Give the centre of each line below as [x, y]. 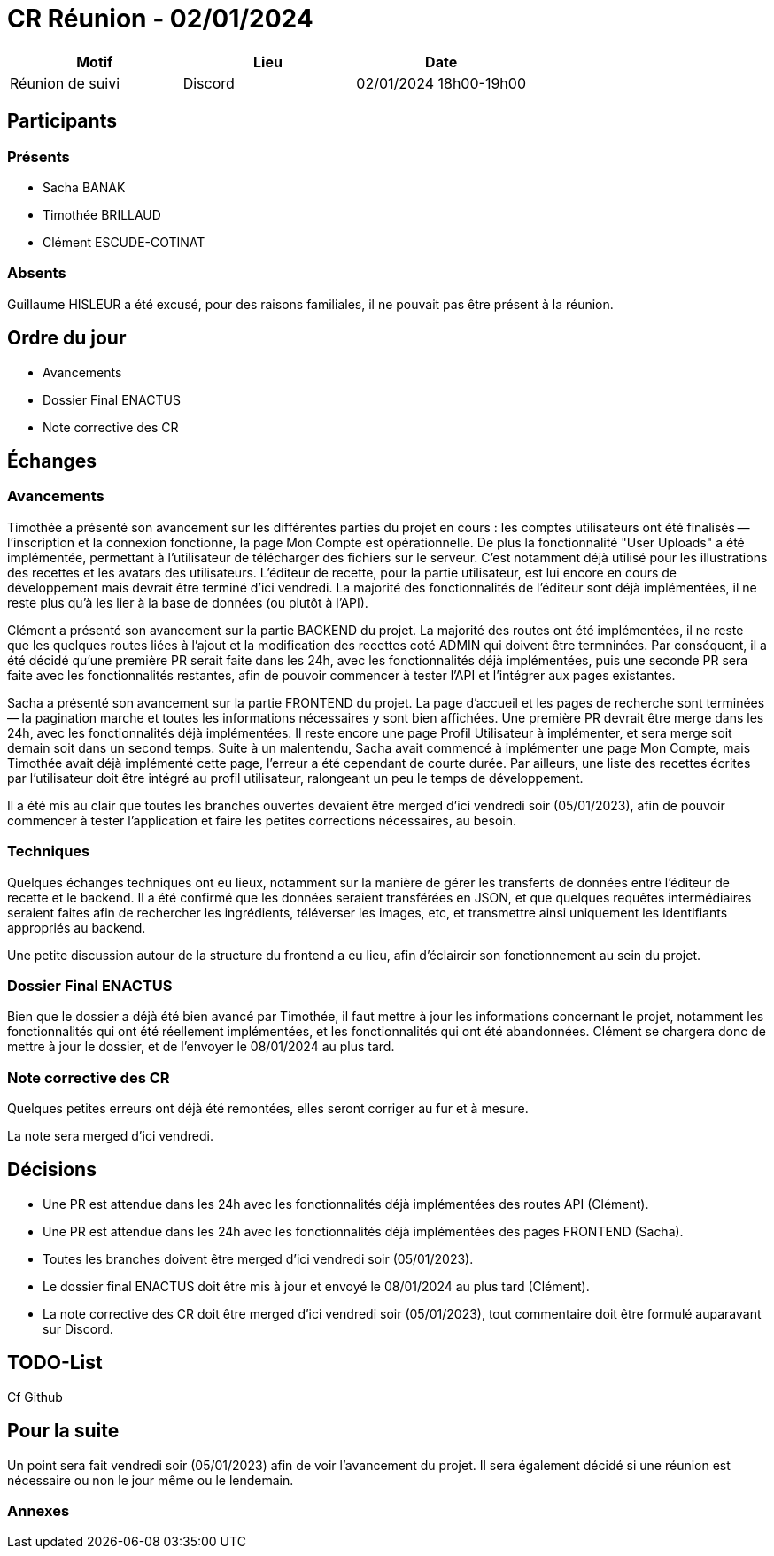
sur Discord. [78, 1328]
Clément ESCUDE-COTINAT [124, 242]
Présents [39, 156]
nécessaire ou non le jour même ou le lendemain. [151, 1480]
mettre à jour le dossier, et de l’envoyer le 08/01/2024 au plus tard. [201, 1047]
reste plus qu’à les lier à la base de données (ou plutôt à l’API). [188, 602]
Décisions [52, 1170]
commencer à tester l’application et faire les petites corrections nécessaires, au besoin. [262, 820]
